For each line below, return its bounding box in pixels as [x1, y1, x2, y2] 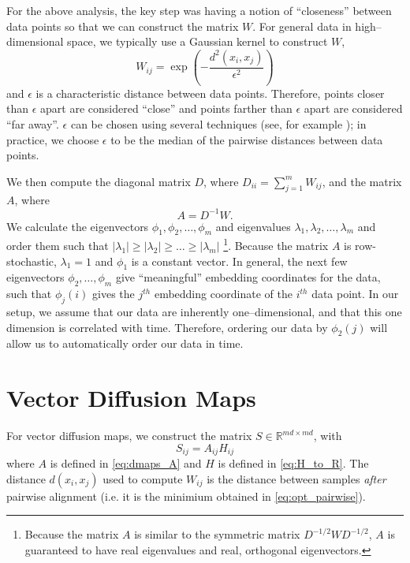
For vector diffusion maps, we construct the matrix [6, 427, 252, 444]
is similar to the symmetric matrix [134, 526, 300, 542]
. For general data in [252, 17, 352, 34]
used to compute [102, 470, 183, 487]
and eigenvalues [215, 218, 291, 234]
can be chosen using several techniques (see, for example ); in [70, 115, 367, 132]
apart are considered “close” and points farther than [40, 100, 293, 117]
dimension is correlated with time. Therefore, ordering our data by [6, 319, 328, 335]
